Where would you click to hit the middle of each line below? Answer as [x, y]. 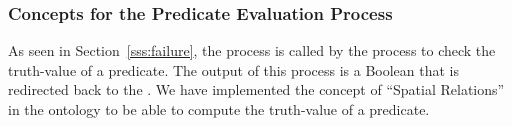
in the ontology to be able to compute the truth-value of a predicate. [219, 109]
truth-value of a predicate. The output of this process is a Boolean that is [234, 69]
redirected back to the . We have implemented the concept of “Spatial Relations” [256, 89]
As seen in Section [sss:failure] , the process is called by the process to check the [252, 50]
